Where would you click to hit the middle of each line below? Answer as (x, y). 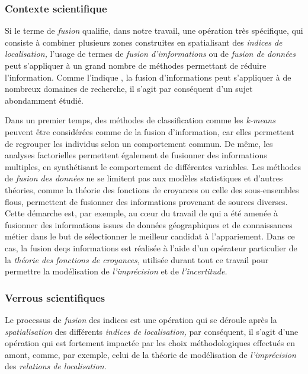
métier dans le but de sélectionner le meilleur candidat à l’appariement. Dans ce (150, 236)
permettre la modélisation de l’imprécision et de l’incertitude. (116, 271)
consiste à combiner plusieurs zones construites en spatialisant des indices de (144, 42)
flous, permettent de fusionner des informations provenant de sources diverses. (146, 201)
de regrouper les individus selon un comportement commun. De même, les (139, 143)
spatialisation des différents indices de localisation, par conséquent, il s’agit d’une (152, 331)
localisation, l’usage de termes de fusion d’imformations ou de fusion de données (150, 54)
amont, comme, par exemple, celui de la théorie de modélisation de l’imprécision (150, 354)
